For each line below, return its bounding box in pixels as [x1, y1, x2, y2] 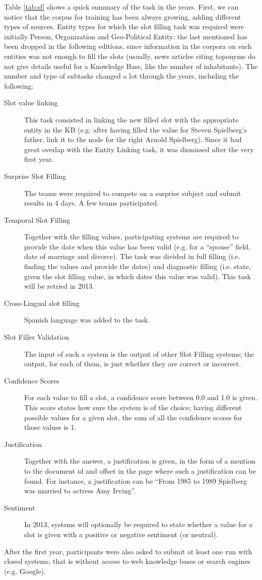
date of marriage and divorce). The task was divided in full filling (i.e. [24, 251, 240, 262]
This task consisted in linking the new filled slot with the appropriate [24, 114, 239, 124]
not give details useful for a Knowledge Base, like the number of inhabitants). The [4, 60, 258, 71]
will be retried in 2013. [24, 281, 94, 291]
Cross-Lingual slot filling [4, 297, 80, 308]
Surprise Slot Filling [4, 170, 66, 181]
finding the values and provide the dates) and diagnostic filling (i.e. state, [24, 261, 251, 272]
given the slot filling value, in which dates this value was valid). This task [24, 271, 251, 281]
